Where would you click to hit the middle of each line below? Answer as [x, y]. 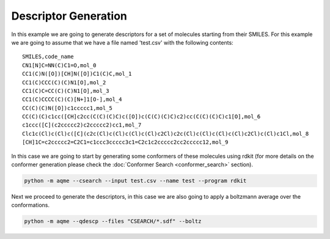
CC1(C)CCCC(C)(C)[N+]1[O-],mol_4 [72, 100]
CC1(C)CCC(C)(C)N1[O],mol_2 [64, 82]
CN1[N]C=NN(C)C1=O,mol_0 [59, 65]
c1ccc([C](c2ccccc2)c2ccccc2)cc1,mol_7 [82, 125]
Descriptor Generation [69, 16]
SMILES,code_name [48, 57]
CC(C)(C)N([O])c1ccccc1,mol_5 [68, 108]
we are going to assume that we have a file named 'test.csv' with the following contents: [122, 42]
